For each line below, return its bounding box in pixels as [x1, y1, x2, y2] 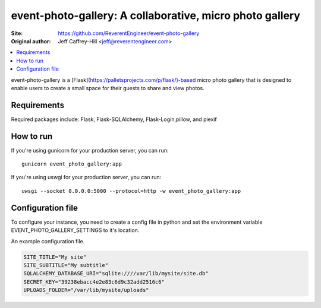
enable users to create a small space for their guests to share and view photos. [11, 84, 204, 91]
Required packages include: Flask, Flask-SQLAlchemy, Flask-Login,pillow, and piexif [11, 116, 217, 123]
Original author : [11, 37, 51, 45]
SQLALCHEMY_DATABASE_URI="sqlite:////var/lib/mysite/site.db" [23, 270, 209, 277]
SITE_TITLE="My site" [23, 253, 87, 261]
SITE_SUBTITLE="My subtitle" [23, 262, 109, 268]
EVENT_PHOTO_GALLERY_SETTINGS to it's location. [11, 227, 140, 234]
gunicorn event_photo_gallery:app [21, 161, 122, 167]
